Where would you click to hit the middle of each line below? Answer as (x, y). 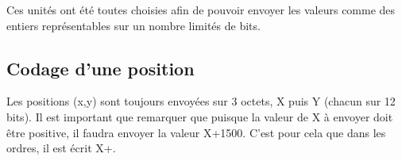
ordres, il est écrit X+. (61, 148)
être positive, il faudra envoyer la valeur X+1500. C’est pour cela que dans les (196, 132)
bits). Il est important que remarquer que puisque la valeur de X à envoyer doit (200, 116)
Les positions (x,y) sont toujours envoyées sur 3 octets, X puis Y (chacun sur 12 (201, 101)
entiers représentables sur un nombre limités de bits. (133, 25)
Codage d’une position (100, 68)
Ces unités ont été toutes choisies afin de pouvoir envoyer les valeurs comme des (201, 10)
